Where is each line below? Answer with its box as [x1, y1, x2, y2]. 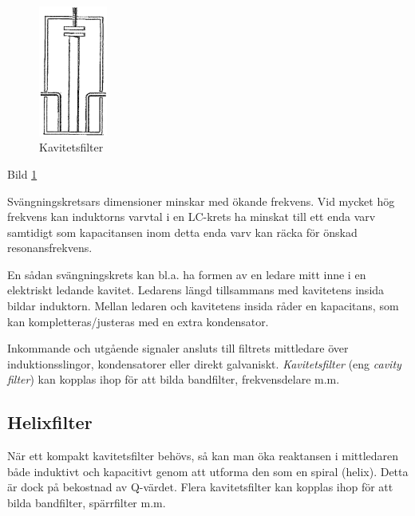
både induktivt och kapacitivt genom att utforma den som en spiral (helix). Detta [7, 463, 409, 479]
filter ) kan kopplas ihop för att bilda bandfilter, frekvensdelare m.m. [7, 371, 340, 388]
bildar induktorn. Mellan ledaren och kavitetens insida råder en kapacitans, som [7, 297, 399, 314]
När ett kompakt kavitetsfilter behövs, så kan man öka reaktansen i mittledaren [7, 447, 399, 464]
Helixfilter [7, 410, 93, 435]
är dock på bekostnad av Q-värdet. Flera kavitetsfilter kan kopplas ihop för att [7, 479, 393, 495]
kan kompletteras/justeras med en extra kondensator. [7, 313, 269, 329]
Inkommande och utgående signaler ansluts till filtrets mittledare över [7, 340, 349, 356]
